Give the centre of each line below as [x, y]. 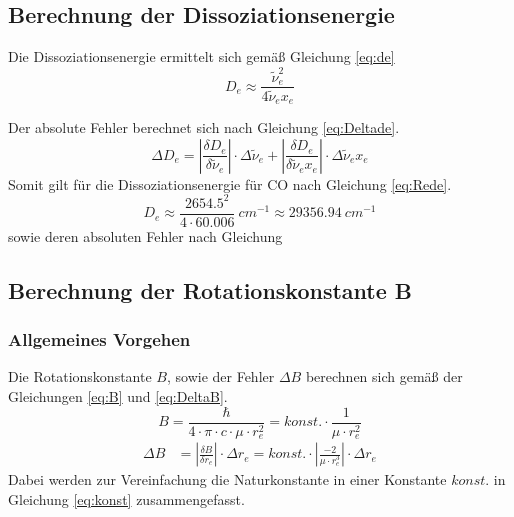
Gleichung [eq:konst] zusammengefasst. [126, 498]
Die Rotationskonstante [80, 376]
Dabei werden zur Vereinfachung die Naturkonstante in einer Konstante [227, 479]
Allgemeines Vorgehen [99, 339]
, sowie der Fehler [220, 376]
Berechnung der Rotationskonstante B [210, 289]
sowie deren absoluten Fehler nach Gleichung [145, 235]
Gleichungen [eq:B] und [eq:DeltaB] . [118, 396]
